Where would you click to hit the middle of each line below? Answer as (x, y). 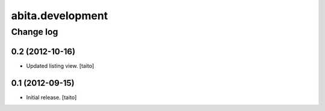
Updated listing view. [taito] (60, 65)
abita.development (60, 16)
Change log (35, 32)
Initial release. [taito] (51, 97)
